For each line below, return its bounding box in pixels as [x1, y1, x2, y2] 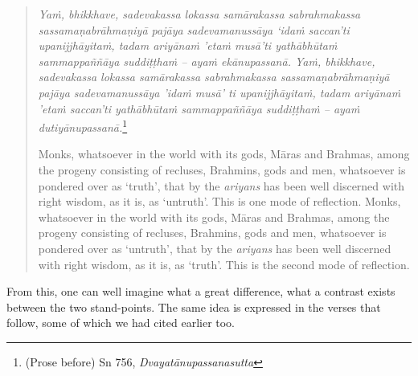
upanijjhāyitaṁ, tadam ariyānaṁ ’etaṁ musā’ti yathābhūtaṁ [38, 37, 338, 54]
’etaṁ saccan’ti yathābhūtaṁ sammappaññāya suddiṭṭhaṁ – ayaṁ [38, 100, 360, 116]
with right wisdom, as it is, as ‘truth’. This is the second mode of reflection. [38, 255, 410, 272]
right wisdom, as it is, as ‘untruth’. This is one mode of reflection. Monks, [38, 193, 401, 210]
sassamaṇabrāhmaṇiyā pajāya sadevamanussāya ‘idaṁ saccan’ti [38, 21, 350, 38]
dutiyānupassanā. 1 [38, 116, 128, 135]
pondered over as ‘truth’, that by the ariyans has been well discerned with [38, 177, 405, 194]
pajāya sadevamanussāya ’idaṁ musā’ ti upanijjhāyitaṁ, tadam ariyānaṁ [38, 84, 401, 100]
